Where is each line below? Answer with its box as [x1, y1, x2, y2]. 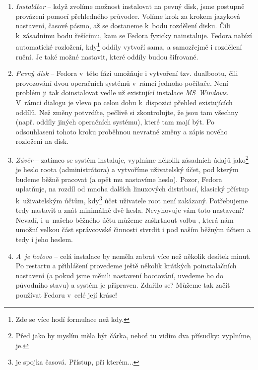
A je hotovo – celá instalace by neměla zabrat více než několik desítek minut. [15, 250, 251, 261]
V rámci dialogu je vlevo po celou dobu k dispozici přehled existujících [15, 97, 233, 107]
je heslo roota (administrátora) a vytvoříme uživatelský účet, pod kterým [15, 164, 239, 175]
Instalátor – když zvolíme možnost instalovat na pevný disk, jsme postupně [15, 1, 245, 11]
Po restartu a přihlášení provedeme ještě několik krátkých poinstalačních [15, 260, 237, 271]
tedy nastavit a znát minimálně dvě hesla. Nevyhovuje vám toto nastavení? [15, 205, 245, 215]
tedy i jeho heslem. [15, 234, 73, 245]
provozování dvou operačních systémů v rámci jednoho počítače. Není [15, 77, 228, 88]
